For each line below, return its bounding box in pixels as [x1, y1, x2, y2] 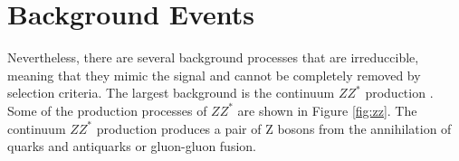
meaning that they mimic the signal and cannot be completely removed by [7, 65, 421, 84]
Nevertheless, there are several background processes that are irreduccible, [7, 48, 419, 67]
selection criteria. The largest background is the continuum [7, 83, 335, 102]
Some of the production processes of [7, 100, 207, 119]
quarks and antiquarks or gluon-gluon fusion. [7, 137, 256, 156]
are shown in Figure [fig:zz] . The [237, 100, 417, 119]
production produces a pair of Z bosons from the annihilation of [96, 118, 452, 137]
